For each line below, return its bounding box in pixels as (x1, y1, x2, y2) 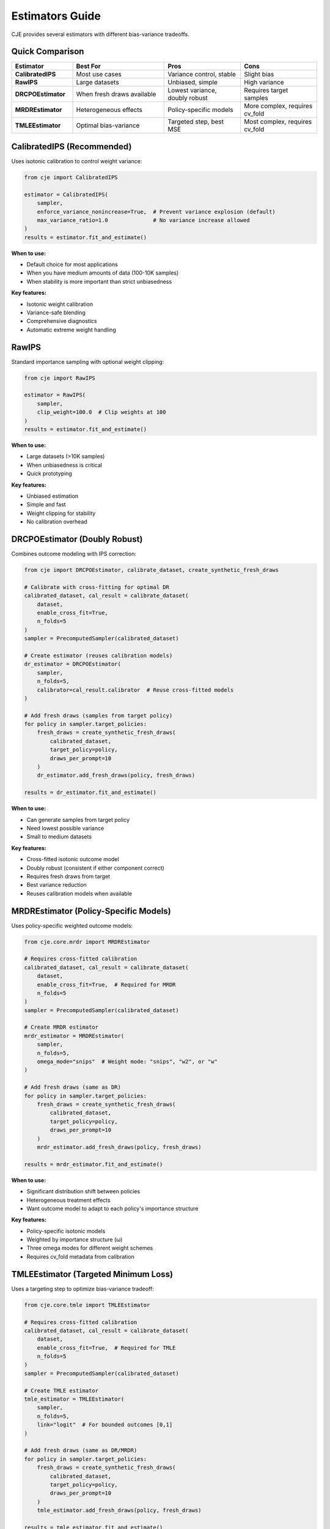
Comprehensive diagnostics (26, 317, 97, 325)
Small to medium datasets (26, 833, 92, 840)
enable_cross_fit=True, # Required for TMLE (37, 1344, 176, 1351)
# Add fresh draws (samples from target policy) (24, 712, 173, 719)
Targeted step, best (167, 117, 224, 126)
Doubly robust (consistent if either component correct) (26, 864, 164, 872)
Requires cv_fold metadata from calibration (26, 1253, 134, 1260)
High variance (243, 78, 284, 87)
